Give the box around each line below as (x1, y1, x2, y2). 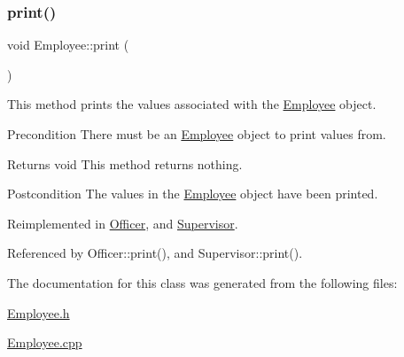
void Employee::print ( (7, 35, 129, 54)
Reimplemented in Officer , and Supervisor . (7, 213, 238, 232)
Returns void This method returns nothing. (7, 154, 243, 173)
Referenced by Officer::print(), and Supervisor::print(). (7, 244, 303, 262)
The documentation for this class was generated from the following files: (7, 273, 398, 291)
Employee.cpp (7, 333, 82, 352)
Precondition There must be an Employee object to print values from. (7, 125, 386, 143)
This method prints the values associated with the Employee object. (7, 95, 377, 113)
